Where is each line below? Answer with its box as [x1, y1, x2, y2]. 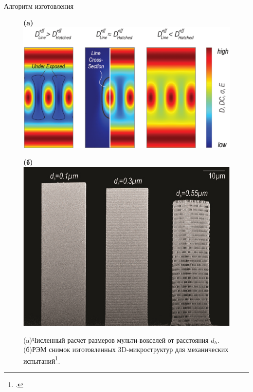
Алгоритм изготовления [4, 1, 73, 11]
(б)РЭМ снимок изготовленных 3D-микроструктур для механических [23, 344, 229, 354]
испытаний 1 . [23, 354, 60, 366]
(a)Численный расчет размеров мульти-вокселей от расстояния [23, 334, 209, 345]
